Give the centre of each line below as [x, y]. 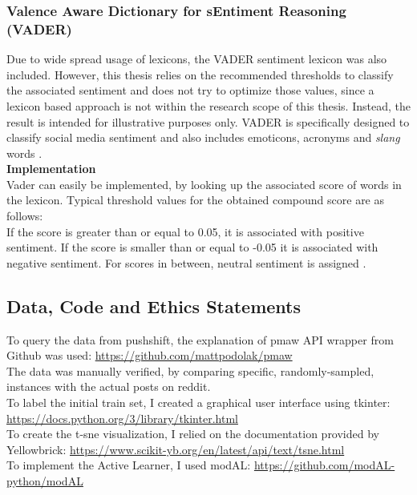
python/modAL [45, 481]
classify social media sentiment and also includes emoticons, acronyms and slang [203, 137]
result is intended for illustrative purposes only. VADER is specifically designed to [208, 121]
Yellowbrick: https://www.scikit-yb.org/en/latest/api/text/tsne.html [176, 449]
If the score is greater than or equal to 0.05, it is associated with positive [185, 231]
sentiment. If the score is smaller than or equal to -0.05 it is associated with [192, 247]
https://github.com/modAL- [324, 465]
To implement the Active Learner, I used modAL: [129, 465]
